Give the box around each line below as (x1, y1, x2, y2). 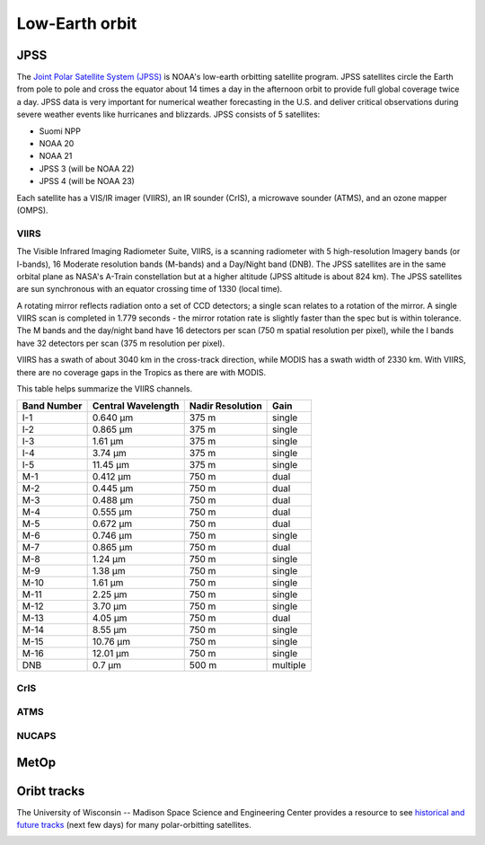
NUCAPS (16, 729, 57, 742)
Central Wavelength (92, 400, 180, 412)
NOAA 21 (39, 151, 73, 162)
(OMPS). (16, 205, 48, 216)
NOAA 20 (39, 138, 75, 149)
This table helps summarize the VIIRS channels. (16, 383, 193, 394)
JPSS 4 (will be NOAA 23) (39, 176, 135, 187)
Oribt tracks (16, 783, 85, 798)
